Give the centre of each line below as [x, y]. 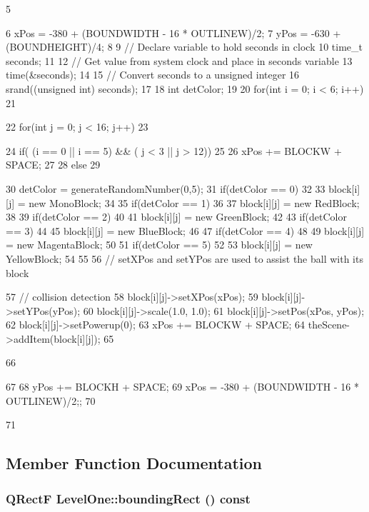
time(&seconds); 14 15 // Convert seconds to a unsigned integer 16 [153, 75]
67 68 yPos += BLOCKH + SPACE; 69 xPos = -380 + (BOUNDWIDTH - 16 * [182, 387]
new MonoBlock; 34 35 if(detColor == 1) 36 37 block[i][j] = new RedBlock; [194, 202]
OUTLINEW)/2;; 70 [51, 400]
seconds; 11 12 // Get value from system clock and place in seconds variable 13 [179, 60]
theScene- [329, 325]
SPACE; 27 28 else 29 [53, 165]
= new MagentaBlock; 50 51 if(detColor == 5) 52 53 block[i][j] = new [159, 245]
